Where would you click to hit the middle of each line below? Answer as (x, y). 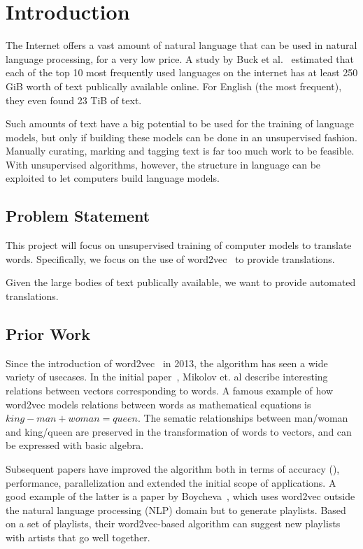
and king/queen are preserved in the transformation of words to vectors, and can (179, 431)
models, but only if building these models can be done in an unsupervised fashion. (182, 137)
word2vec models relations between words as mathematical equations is (158, 404)
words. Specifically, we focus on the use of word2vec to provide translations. (170, 258)
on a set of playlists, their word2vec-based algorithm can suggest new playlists (173, 523)
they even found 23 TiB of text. (74, 100)
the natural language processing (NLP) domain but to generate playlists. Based (176, 509)
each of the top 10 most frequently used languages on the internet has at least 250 (182, 72)
